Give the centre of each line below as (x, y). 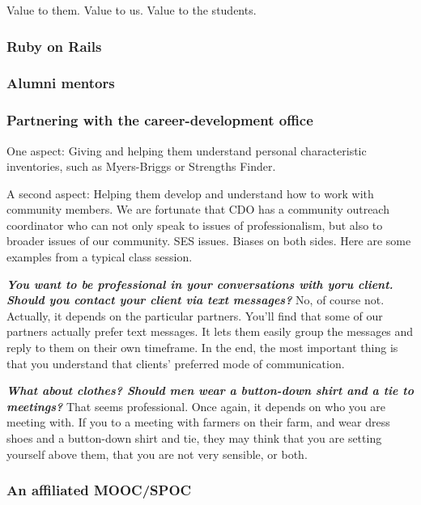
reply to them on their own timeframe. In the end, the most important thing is (202, 348)
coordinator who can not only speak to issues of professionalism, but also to (195, 225)
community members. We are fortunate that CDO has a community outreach (198, 209)
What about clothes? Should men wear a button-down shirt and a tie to (210, 390)
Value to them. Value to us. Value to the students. (132, 10)
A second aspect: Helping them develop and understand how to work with (190, 193)
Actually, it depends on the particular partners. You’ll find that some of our (195, 315)
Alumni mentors (61, 83)
